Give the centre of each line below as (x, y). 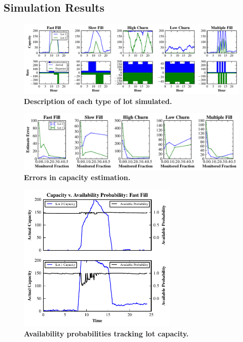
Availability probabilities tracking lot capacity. (106, 333)
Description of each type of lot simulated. (98, 101)
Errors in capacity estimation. (77, 177)
